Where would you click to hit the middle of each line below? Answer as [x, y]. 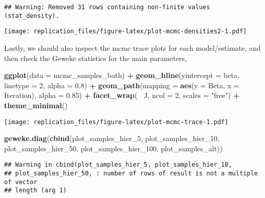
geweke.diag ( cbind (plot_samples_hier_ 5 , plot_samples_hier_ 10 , [112, 138]
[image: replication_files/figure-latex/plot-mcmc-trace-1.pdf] [116, 122]
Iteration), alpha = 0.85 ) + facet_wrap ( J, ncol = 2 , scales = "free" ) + [122, 95]
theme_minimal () [36, 105]
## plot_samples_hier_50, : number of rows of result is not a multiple [131, 174]
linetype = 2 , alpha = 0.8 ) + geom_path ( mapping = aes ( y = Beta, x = [122, 85]
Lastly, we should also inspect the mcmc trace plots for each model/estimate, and [132, 47]
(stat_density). [32, 16]
